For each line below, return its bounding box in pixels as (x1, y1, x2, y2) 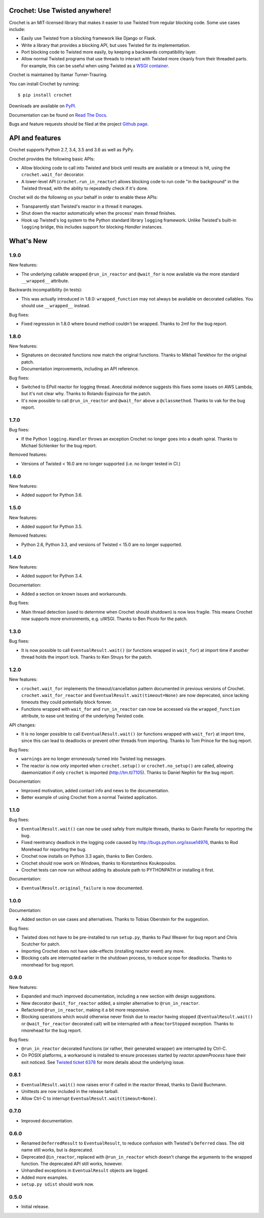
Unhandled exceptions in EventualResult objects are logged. (21, 1168, 149, 1173)
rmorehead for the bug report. (21, 1027, 82, 1034)
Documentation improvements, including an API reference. (21, 366, 139, 372)
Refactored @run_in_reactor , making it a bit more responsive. (21, 1007, 151, 1013)
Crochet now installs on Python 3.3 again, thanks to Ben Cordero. (21, 853, 153, 859)
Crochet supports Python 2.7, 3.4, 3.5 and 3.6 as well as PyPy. (9, 147, 134, 153)
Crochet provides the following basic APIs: (9, 156, 95, 162)
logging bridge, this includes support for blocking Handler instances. (21, 224, 163, 230)
